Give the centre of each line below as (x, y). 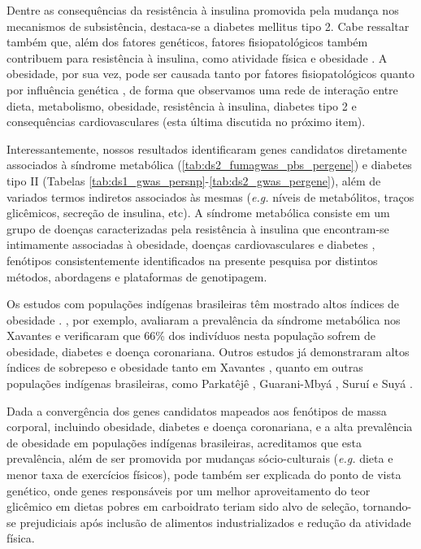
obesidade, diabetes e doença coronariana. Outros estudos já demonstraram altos (208, 351)
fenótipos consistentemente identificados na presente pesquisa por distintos (192, 260)
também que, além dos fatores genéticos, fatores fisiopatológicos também (187, 42)
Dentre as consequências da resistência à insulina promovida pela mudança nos (203, 10)
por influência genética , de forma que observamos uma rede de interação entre (202, 89)
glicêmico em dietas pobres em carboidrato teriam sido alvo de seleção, (183, 506)
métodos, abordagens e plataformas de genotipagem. (137, 276)
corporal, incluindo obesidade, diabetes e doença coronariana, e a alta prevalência (210, 427)
